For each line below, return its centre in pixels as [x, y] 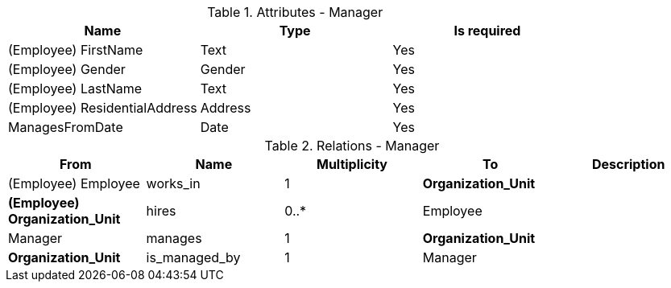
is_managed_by [193, 257]
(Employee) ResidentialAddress [103, 108]
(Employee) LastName [75, 88]
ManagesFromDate [66, 127]
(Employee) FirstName [76, 50]
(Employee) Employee [74, 183]
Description [628, 164]
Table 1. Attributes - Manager [295, 12]
